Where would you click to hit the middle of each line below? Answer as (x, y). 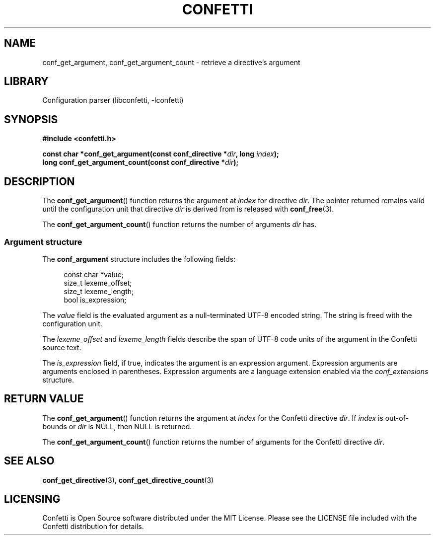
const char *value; (94, 274)
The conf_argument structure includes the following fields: (139, 259)
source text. (62, 347)
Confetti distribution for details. (93, 527)
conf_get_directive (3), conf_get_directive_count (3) (128, 480)
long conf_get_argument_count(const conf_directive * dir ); (141, 162)
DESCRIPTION (39, 181)
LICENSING (32, 499)
